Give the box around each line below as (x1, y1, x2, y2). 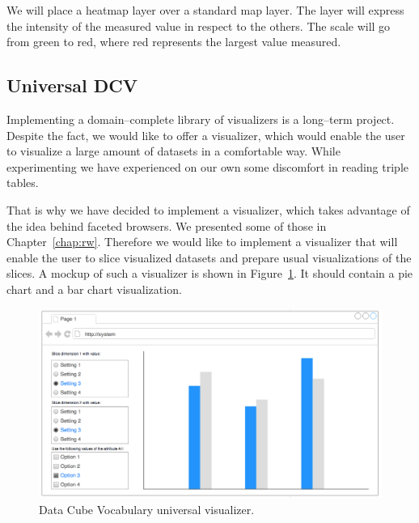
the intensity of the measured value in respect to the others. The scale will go (6, 17, 391, 34)
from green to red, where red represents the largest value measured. (6, 33, 341, 50)
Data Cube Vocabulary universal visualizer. (39, 501, 255, 518)
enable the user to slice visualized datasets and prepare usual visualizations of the (6, 249, 412, 266)
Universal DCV (6, 73, 138, 98)
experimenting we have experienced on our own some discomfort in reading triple (6, 158, 408, 175)
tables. (6, 174, 39, 191)
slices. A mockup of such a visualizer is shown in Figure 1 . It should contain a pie (6, 265, 413, 282)
